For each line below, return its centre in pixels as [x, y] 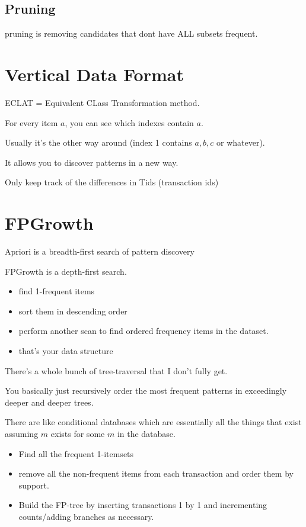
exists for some [78, 433]
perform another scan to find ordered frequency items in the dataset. [144, 331]
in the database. [146, 433]
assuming [22, 433]
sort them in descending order [73, 311]
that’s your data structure [66, 350]
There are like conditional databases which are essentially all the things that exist [153, 422]
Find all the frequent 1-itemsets [76, 453]
